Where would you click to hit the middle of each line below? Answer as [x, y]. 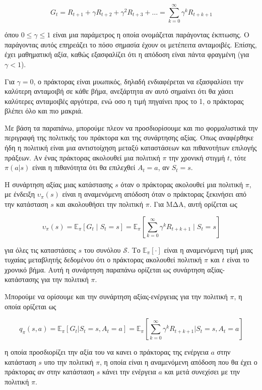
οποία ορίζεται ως [30, 306]
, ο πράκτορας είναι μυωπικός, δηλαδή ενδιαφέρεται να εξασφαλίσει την [138, 81]
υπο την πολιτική [69, 361]
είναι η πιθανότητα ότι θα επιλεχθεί [84, 167]
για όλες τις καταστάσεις [40, 249]
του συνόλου [102, 249]
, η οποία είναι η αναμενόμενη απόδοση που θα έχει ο [178, 361]
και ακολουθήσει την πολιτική [100, 204]
